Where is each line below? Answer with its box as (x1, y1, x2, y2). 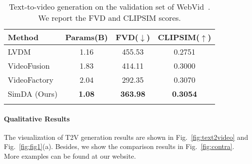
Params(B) (65, 31, 108, 43)
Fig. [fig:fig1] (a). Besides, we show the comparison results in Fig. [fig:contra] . (4, 141, 234, 151)
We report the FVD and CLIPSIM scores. (38, 12, 181, 23)
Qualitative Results (4, 113, 70, 123)
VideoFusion (8, 60, 50, 71)
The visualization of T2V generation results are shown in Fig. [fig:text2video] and (4, 132, 248, 142)
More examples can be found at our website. (4, 150, 136, 161)
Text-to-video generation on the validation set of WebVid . (9, 1, 210, 12)
